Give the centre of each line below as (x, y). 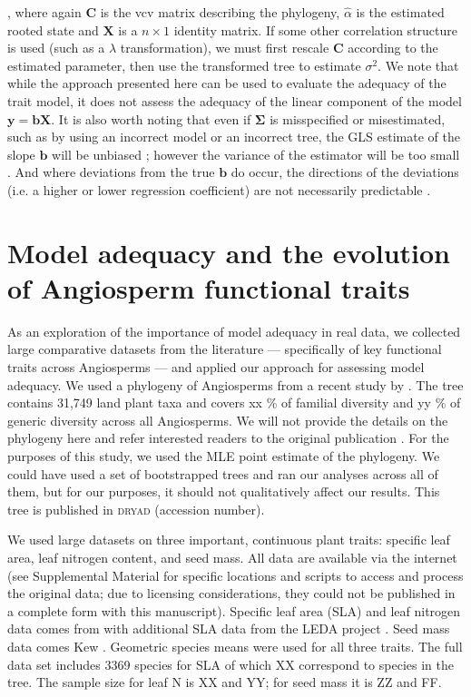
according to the (393, 48)
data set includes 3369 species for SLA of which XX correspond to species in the (231, 664)
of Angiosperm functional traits (209, 287)
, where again (44, 12)
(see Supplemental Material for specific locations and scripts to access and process (235, 575)
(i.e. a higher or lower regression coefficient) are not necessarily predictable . (219, 189)
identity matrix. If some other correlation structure (316, 29)
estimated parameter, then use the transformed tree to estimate (184, 65)
